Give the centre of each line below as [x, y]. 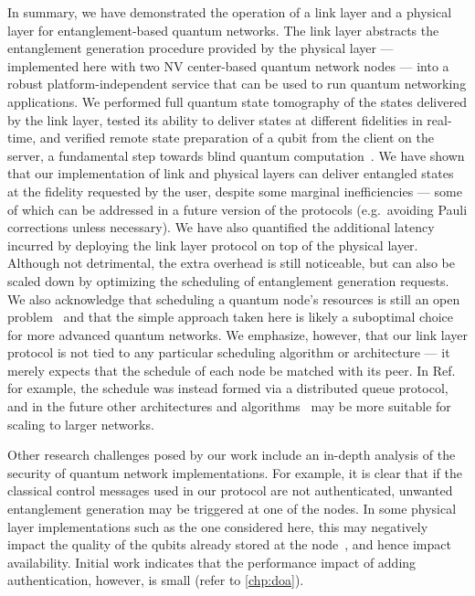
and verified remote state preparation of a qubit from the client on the [237, 138]
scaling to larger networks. [81, 424]
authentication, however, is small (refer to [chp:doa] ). [156, 580]
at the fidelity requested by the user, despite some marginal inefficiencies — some [235, 191]
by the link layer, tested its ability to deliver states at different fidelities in [215, 119]
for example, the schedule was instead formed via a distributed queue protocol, [228, 388]
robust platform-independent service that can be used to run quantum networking [237, 84]
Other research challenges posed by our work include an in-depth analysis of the [232, 455]
